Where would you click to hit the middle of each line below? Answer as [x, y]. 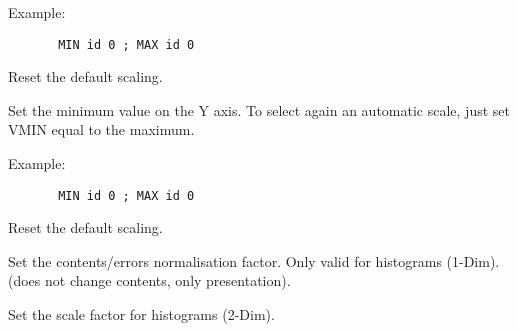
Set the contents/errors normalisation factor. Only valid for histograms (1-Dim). [254, 260]
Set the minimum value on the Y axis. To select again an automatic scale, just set [259, 109]
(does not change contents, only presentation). [149, 280]
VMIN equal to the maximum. [101, 129]
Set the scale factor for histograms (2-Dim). [141, 314]
